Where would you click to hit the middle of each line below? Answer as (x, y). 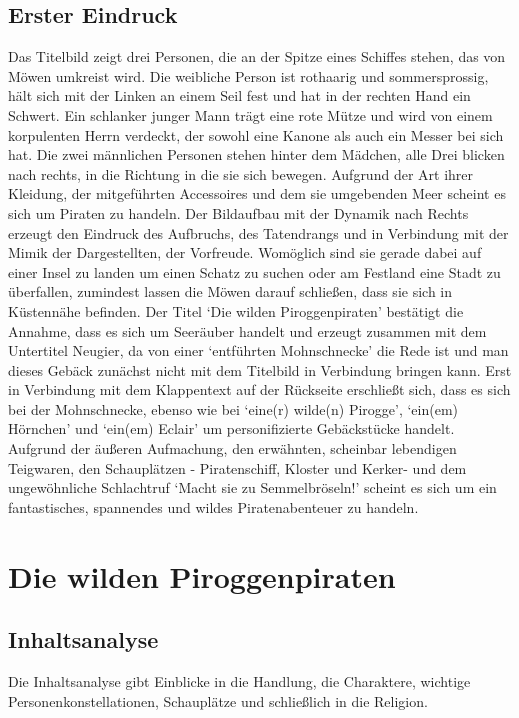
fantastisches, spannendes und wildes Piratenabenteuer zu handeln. (213, 506)
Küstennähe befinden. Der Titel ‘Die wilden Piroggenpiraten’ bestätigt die (236, 310)
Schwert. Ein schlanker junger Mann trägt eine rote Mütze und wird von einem (250, 114)
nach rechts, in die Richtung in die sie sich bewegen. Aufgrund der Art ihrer (240, 173)
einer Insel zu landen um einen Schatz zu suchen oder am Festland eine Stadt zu (254, 271)
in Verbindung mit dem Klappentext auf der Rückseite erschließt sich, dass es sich (259, 389)
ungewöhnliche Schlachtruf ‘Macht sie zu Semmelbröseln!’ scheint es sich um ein (252, 487)
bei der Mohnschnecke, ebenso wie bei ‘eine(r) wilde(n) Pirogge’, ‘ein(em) (233, 408)
